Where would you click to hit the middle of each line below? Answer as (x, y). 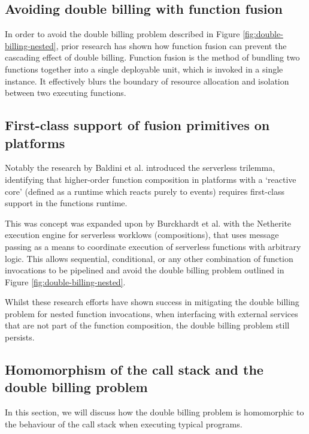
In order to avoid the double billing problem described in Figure (122, 34)
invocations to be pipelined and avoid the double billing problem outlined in (145, 270)
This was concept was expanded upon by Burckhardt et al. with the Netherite (148, 223)
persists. (20, 337)
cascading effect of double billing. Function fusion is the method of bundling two (152, 57)
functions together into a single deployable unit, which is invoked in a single (144, 69)
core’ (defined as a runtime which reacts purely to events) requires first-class (145, 191)
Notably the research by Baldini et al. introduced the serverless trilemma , (140, 168)
